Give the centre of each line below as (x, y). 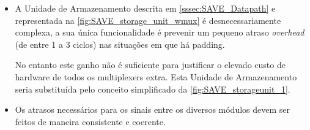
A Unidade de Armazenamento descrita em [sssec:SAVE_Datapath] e (145, 8)
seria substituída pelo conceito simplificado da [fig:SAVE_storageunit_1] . (153, 89)
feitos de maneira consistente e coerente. (90, 121)
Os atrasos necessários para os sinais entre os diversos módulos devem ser (153, 109)
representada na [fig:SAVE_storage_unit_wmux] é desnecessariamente (148, 20)
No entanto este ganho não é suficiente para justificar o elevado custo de (150, 65)
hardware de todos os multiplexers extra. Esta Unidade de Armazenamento (156, 76)
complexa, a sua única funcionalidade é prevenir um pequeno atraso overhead (160, 32)
